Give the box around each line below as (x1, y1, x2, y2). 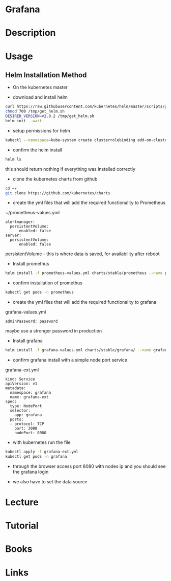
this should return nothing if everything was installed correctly (5, 166, 136, 172)
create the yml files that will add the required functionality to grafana (12, 299, 157, 305)
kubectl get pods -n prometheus (5, 290, 74, 295)
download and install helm (12, 94, 68, 100)
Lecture (5, 496, 39, 508)
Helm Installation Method (5, 71, 87, 79)
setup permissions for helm (12, 127, 70, 133)
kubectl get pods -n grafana (5, 454, 67, 459)
